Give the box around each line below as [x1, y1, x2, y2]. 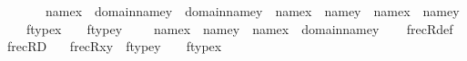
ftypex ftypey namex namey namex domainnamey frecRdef [25, 19, 453, 38]
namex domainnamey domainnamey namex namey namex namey [45, 2, 460, 20]
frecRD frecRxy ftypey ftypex [6, 37, 222, 56]
